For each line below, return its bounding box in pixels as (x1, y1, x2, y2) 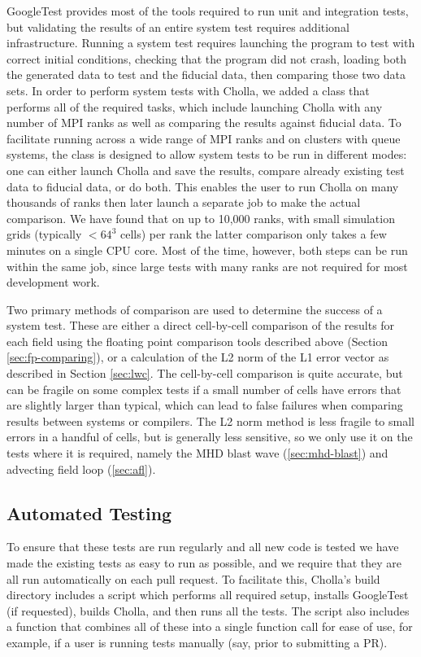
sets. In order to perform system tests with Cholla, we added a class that (7, 81, 370, 99)
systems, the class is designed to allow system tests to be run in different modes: (7, 146, 407, 163)
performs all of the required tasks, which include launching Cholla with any (7, 98, 383, 115)
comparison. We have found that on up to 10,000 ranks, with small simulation (7, 209, 395, 226)
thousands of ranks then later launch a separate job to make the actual (7, 194, 361, 211)
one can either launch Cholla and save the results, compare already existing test (7, 161, 405, 178)
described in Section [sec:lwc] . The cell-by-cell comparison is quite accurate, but (7, 365, 403, 382)
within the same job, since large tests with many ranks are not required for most (7, 257, 408, 274)
